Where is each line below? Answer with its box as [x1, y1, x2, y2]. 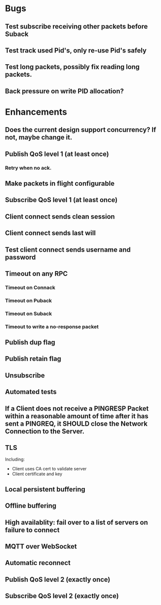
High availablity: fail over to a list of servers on [5, 518, 148, 526]
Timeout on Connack [5, 284, 56, 291]
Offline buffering [5, 501, 57, 510]
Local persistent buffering [5, 485, 86, 493]
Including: [5, 456, 25, 462]
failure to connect [5, 526, 60, 534]
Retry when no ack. [5, 164, 52, 171]
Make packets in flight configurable [5, 179, 115, 188]
